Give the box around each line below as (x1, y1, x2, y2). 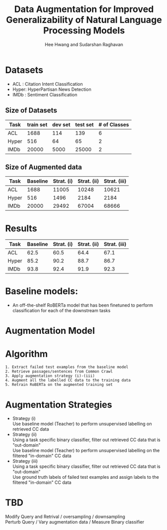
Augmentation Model (5, 325, 95, 337)
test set (75, 121, 94, 128)
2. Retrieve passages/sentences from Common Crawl (5, 369, 113, 374)
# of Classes (98, 121, 129, 128)
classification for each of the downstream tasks (12, 308, 111, 314)
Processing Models (43, 25, 125, 36)
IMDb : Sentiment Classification (12, 91, 77, 97)
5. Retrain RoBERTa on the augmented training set (5, 382, 113, 387)
